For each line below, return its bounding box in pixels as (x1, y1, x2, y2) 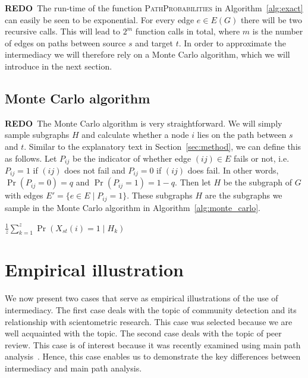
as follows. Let (5, 152, 57, 164)
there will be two (240, 13, 302, 26)
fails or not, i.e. (234, 152, 290, 164)
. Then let (175, 176, 211, 188)
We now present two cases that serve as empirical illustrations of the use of (5, 292, 278, 304)
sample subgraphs (5, 128, 70, 141)
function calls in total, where (135, 25, 240, 37)
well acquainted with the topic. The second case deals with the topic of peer (5, 327, 282, 339)
